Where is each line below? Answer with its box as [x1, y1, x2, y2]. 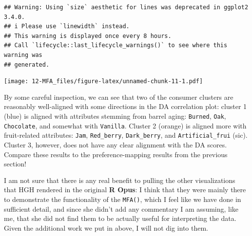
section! [4, 159, 26, 169]
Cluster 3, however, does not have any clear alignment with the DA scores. [4, 139, 227, 149]
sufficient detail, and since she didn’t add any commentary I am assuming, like [4, 203, 239, 214]
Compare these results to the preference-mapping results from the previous [4, 149, 228, 159]
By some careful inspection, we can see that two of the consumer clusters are [4, 91, 233, 102]
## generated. [4, 61, 50, 68]
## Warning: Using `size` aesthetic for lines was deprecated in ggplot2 [4, 4, 249, 11]
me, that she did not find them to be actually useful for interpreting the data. [4, 213, 236, 223]
